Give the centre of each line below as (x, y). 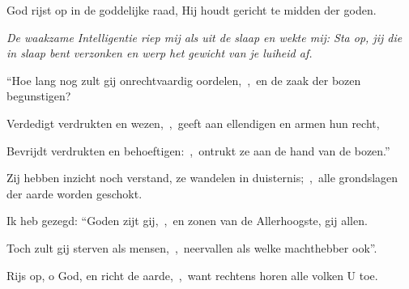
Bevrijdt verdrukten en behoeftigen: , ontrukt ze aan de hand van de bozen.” (198, 150)
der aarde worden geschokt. (75, 193)
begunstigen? (39, 96)
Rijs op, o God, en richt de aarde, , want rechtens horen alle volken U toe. (192, 275)
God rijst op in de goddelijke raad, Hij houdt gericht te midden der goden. (192, 10)
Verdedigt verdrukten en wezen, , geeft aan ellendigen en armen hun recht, (193, 123)
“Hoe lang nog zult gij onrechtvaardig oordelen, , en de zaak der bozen (184, 80)
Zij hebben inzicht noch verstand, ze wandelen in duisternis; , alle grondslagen (202, 178)
